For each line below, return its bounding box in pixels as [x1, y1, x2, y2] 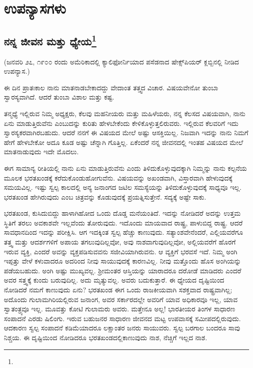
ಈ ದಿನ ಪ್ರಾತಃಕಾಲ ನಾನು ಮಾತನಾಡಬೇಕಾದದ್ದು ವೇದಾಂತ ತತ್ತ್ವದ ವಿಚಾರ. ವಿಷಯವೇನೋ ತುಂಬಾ [4, 82, 218, 92]
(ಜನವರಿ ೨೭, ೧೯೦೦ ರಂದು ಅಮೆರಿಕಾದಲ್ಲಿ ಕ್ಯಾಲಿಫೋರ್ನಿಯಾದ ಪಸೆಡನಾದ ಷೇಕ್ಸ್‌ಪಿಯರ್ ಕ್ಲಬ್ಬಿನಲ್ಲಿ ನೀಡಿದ [4, 56, 239, 66]
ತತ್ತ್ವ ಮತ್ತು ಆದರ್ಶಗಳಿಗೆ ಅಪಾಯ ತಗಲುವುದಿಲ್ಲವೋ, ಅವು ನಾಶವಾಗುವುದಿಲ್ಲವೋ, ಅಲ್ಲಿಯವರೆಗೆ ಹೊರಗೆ [4, 237, 236, 247]
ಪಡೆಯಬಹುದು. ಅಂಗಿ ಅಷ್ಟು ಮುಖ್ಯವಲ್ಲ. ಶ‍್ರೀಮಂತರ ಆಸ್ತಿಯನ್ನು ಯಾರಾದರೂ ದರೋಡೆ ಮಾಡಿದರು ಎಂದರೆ [4, 265, 241, 275]
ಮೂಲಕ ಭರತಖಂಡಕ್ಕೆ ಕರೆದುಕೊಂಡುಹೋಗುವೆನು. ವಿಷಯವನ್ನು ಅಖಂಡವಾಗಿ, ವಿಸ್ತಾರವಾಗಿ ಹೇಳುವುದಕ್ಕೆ [4, 172, 233, 183]
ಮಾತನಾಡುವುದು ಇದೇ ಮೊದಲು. [4, 146, 79, 157]
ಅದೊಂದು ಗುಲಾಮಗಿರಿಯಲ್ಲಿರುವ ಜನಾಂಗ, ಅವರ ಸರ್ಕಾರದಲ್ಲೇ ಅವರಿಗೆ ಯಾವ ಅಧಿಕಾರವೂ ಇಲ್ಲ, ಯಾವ [4, 294, 238, 304]
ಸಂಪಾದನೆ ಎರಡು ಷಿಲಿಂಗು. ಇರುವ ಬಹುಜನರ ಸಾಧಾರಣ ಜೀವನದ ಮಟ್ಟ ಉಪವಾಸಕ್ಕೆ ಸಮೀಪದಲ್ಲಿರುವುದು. [4, 313, 241, 323]
